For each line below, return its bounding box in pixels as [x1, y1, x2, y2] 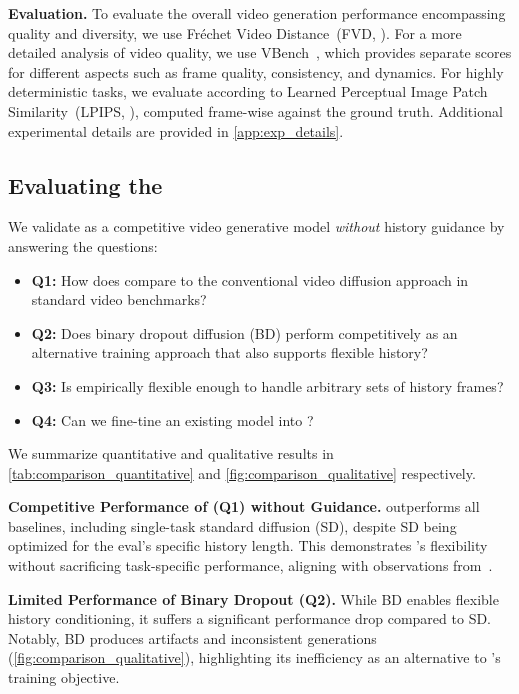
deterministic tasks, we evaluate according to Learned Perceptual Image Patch [8, 81, 488, 102]
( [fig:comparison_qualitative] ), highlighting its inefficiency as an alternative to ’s [8, 647, 501, 668]
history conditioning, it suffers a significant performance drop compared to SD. [8, 608, 491, 629]
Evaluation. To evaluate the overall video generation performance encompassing [8, 3, 506, 23]
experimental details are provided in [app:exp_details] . [8, 120, 344, 141]
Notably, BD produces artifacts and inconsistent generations [8, 627, 377, 648]
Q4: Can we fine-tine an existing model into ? [31, 409, 314, 430]
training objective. [8, 667, 120, 688]
